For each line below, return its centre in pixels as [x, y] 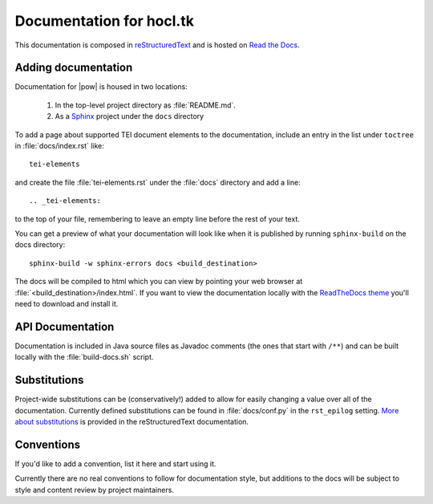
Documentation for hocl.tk [105, 21]
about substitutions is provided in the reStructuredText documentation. [132, 421]
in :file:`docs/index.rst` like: [59, 146]
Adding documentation [74, 68]
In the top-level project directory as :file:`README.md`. [146, 105]
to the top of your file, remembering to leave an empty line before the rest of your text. [157, 219]
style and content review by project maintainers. [94, 490]
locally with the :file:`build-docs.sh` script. [84, 357]
